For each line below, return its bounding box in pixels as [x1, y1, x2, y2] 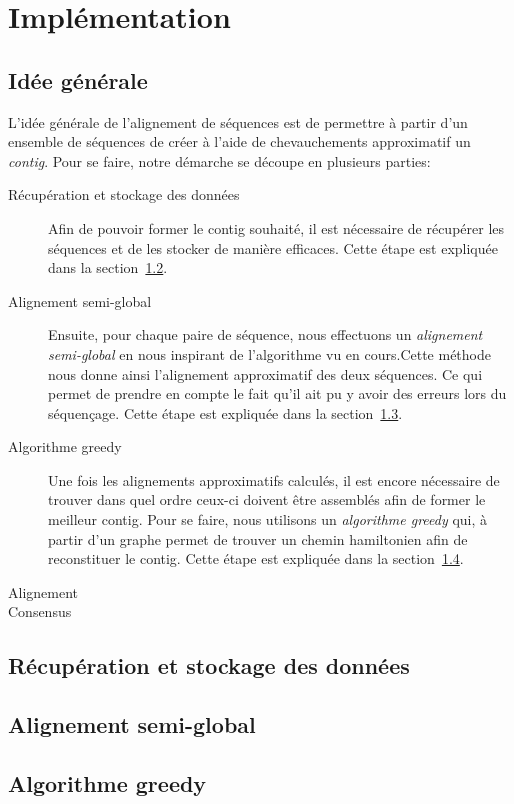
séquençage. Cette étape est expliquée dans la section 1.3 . [48, 402, 403, 423]
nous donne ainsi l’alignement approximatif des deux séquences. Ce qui [48, 363, 483, 384]
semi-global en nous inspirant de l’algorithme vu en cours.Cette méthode [48, 343, 491, 364]
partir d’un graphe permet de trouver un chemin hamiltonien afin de [48, 528, 468, 549]
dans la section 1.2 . [48, 257, 168, 278]
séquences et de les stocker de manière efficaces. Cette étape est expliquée [48, 237, 498, 258]
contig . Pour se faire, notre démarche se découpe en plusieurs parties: [8, 150, 431, 171]
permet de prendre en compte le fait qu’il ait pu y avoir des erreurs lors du [48, 383, 507, 404]
